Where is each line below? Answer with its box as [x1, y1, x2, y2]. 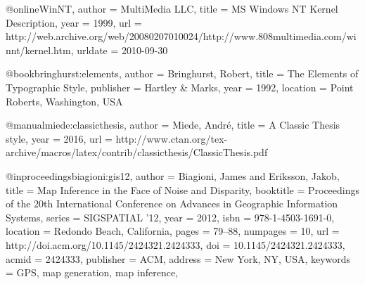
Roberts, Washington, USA [6, 93, 123, 108]
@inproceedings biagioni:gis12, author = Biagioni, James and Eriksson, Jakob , [6, 168, 340, 183]
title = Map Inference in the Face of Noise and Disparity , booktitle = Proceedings [6, 182, 360, 197]
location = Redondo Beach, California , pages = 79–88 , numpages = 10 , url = [6, 224, 340, 238]
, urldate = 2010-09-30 [70, 42, 168, 57]
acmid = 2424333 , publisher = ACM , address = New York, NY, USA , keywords [6, 251, 351, 266]
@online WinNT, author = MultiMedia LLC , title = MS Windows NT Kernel [6, 1, 338, 15]
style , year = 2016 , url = [6, 131, 113, 146]
